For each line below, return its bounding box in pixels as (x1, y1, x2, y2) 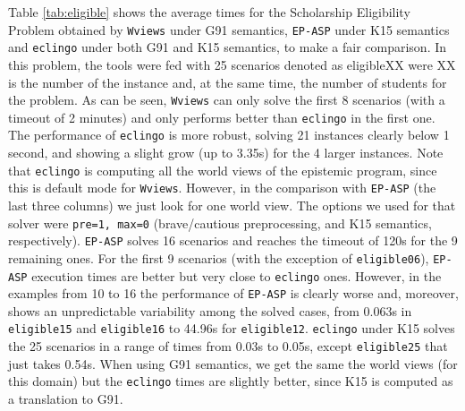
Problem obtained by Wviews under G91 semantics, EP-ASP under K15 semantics (8, 20, 450, 39)
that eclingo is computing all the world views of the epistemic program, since (8, 160, 437, 179)
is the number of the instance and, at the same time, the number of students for (8, 73, 447, 91)
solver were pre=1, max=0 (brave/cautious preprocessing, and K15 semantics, (8, 213, 432, 232)
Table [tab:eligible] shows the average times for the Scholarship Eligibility (8, 3, 410, 21)
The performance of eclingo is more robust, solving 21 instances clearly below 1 (8, 125, 450, 144)
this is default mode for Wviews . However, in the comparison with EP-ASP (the (8, 178, 436, 197)
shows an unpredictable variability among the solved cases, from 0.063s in (8, 301, 412, 320)
